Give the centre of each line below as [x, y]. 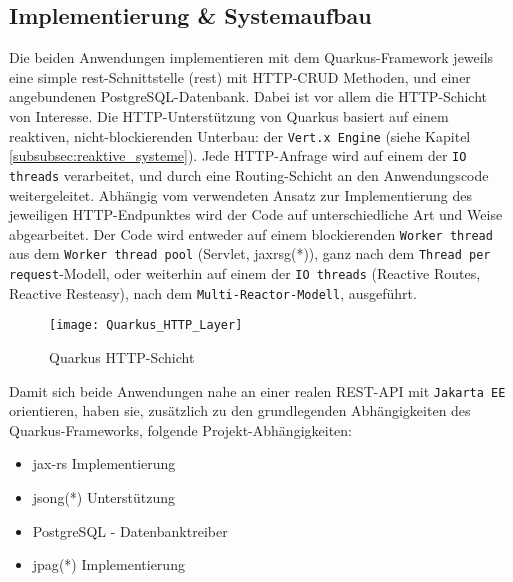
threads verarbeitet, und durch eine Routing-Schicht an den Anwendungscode [249, 174]
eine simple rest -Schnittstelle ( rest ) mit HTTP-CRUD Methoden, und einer [240, 76]
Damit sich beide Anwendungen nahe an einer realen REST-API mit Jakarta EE [257, 390]
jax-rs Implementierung [104, 463]
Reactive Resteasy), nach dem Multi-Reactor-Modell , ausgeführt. [213, 292]
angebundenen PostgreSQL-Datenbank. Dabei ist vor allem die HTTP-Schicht [248, 96]
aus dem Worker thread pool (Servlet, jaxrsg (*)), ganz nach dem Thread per [250, 253]
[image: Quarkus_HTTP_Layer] [146, 325]
